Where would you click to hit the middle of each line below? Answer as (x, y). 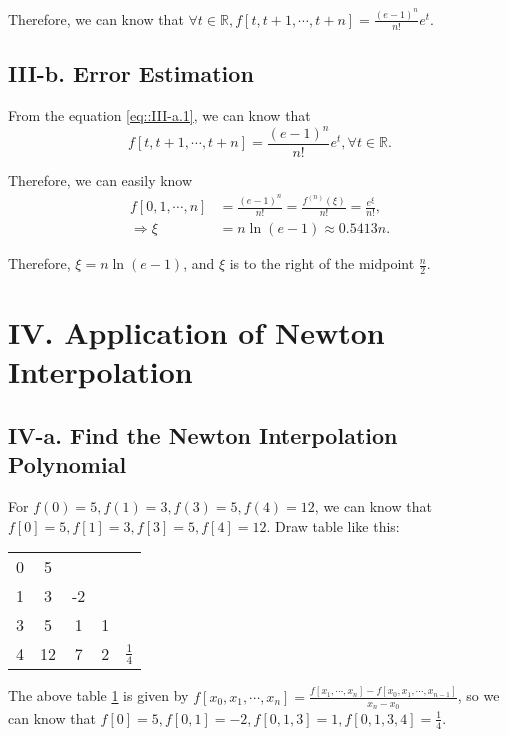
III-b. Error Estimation (131, 73)
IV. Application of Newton (196, 332)
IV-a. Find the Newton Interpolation (203, 435)
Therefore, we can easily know (100, 180)
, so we (478, 695)
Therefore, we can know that (96, 18)
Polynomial (67, 464)
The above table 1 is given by (98, 695)
